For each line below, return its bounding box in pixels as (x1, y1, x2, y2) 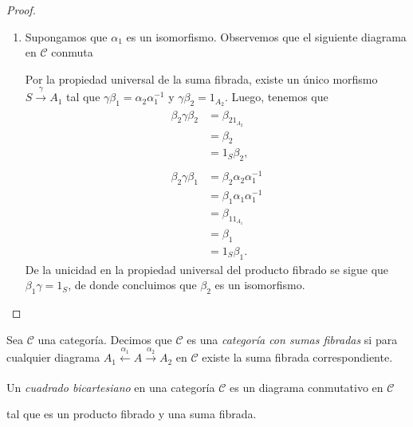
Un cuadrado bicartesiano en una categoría (6, 378, 215, 395)
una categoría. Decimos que (37, 331, 172, 347)
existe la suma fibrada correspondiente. (202, 349, 393, 366)
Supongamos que (25, 28, 108, 45)
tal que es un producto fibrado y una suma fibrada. (6, 405, 257, 422)
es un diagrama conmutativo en (230, 378, 383, 395)
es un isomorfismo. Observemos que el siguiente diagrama (126, 28, 407, 45)
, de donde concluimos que (68, 276, 197, 293)
